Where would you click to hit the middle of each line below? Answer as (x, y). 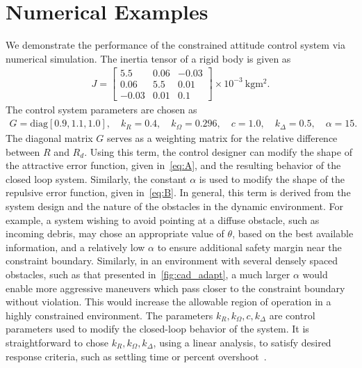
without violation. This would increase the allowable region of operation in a (168, 302)
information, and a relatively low (75, 247)
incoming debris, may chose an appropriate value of (115, 233)
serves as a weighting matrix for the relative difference (222, 138)
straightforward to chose (57, 342)
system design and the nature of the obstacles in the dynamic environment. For (175, 206)
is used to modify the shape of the (272, 178)
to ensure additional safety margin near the (249, 247)
